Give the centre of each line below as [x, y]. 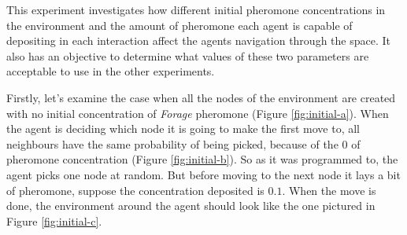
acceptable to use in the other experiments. [111, 71]
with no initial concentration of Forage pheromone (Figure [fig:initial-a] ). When [198, 113]
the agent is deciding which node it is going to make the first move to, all [183, 129]
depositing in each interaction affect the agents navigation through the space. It [198, 40]
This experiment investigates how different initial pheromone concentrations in [196, 9]
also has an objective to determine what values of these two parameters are [188, 55]
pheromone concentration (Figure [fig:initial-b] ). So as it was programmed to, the [202, 159]
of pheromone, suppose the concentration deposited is [135, 190]
